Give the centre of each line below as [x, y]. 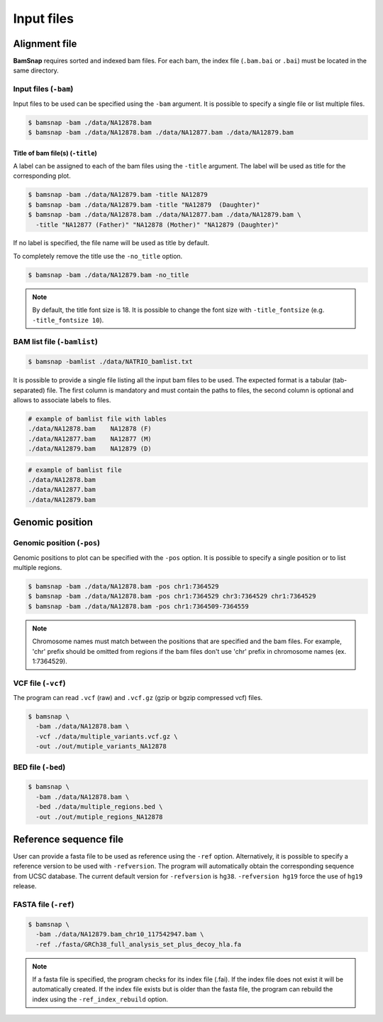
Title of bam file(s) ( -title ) [55, 153]
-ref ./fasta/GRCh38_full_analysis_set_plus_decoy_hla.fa [139, 944]
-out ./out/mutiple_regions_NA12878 [99, 817]
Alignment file [45, 44]
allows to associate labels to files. [62, 400]
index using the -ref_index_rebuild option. [100, 999]
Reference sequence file [68, 839]
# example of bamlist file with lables [97, 419]
